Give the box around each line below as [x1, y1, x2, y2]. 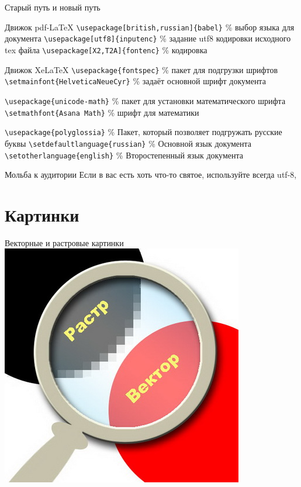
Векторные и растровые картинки [5, 236, 124, 248]
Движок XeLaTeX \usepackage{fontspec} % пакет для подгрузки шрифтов [5, 63, 278, 75]
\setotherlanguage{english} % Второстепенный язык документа [5, 148, 243, 161]
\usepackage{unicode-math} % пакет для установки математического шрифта [5, 94, 286, 106]
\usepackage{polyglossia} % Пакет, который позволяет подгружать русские [5, 126, 282, 138]
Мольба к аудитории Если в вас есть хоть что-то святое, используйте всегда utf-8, [5, 168, 297, 181]
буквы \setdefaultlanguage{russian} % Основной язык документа [5, 137, 252, 149]
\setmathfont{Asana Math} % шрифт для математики [5, 106, 199, 118]
